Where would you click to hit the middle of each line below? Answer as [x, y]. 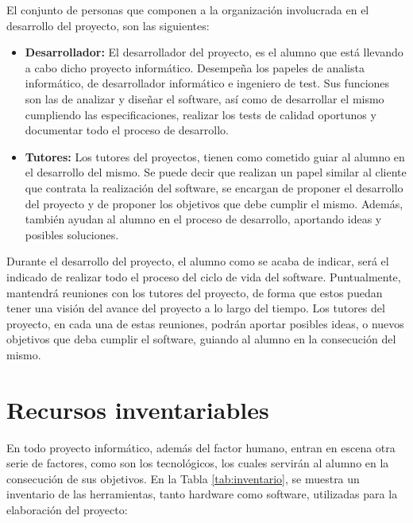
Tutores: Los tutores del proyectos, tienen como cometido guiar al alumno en [215, 156]
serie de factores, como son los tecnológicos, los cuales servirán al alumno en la [198, 463]
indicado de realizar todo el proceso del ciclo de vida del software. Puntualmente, [204, 276]
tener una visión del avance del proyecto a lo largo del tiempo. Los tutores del [196, 308]
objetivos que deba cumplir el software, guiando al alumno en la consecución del [201, 339]
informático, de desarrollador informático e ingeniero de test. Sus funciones [207, 83]
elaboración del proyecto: [67, 509]
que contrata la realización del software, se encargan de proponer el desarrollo [214, 187]
